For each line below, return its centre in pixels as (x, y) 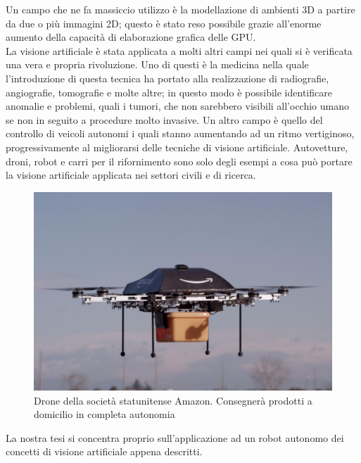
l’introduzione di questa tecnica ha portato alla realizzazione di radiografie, (167, 78)
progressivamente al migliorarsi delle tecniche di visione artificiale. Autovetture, (177, 147)
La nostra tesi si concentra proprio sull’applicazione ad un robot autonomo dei (175, 437)
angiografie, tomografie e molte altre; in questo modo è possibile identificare (169, 92)
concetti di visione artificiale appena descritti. (104, 451)
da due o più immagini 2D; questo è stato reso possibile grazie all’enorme (164, 23)
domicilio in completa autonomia (104, 414)
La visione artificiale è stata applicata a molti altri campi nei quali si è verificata (179, 50)
